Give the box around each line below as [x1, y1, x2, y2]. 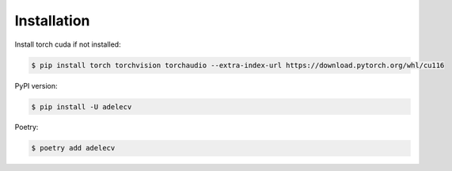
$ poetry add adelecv [31, 143, 116, 153]
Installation [14, 12, 90, 29]
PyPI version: [14, 81, 59, 90]
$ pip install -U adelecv [31, 102, 132, 111]
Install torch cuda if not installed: [14, 40, 122, 49]
